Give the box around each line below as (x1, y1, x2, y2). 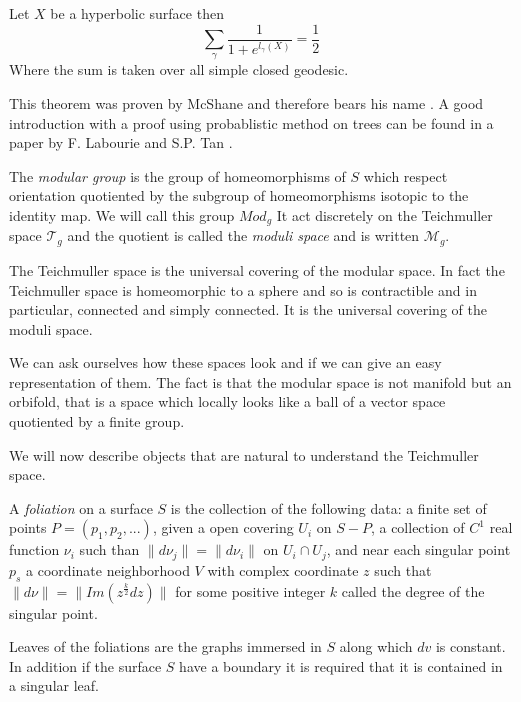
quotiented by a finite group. (9, 411, 185, 432)
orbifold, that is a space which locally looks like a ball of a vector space (9, 391, 446, 412)
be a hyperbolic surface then (50, 3, 224, 23)
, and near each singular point (326, 539, 511, 560)
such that (374, 559, 432, 580)
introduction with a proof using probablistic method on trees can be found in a (9, 112, 494, 133)
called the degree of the (341, 580, 485, 601)
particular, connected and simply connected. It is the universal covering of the (9, 299, 487, 320)
